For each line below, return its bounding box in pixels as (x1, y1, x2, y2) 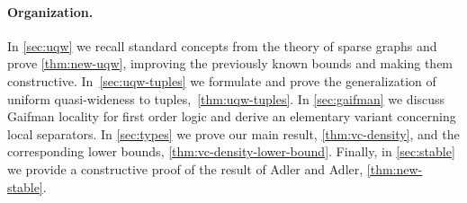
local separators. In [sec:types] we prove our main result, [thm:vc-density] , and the (7, 124, 460, 143)
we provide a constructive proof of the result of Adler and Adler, (7, 159, 364, 178)
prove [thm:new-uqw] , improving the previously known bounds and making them (7, 54, 454, 73)
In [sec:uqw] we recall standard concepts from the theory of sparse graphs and (7, 36, 437, 55)
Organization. (7, 2, 94, 21)
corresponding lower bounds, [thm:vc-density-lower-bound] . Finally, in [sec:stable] (7, 142, 455, 161)
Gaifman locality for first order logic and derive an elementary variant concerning (7, 107, 456, 126)
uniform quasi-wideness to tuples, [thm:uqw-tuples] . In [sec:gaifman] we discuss (7, 89, 445, 108)
